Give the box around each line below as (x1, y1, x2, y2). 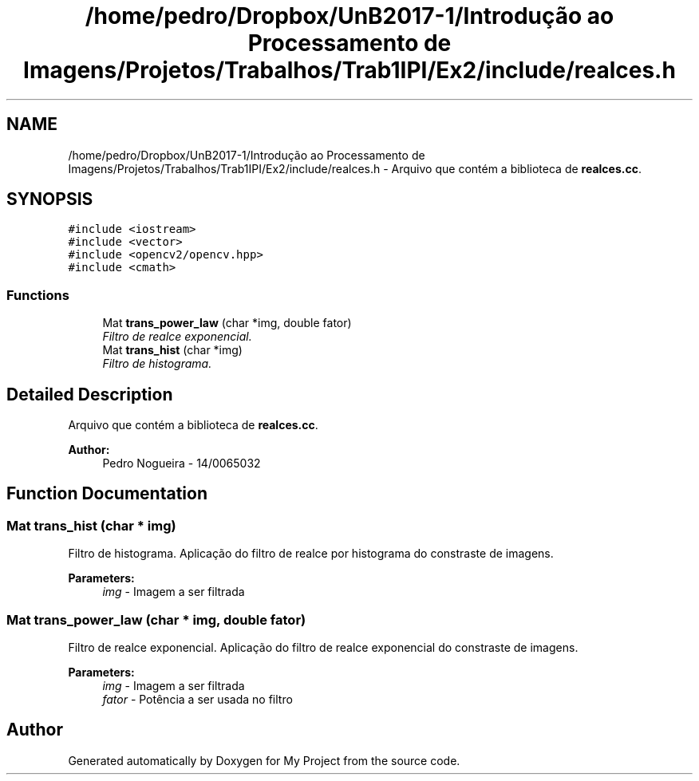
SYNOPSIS (6, 189, 93, 210)
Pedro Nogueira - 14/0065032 (102, 456, 261, 471)
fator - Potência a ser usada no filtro (102, 692, 293, 706)
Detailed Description (6, 384, 173, 404)
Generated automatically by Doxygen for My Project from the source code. (68, 753, 460, 767)
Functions (6, 286, 69, 303)
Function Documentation (6, 483, 207, 504)
